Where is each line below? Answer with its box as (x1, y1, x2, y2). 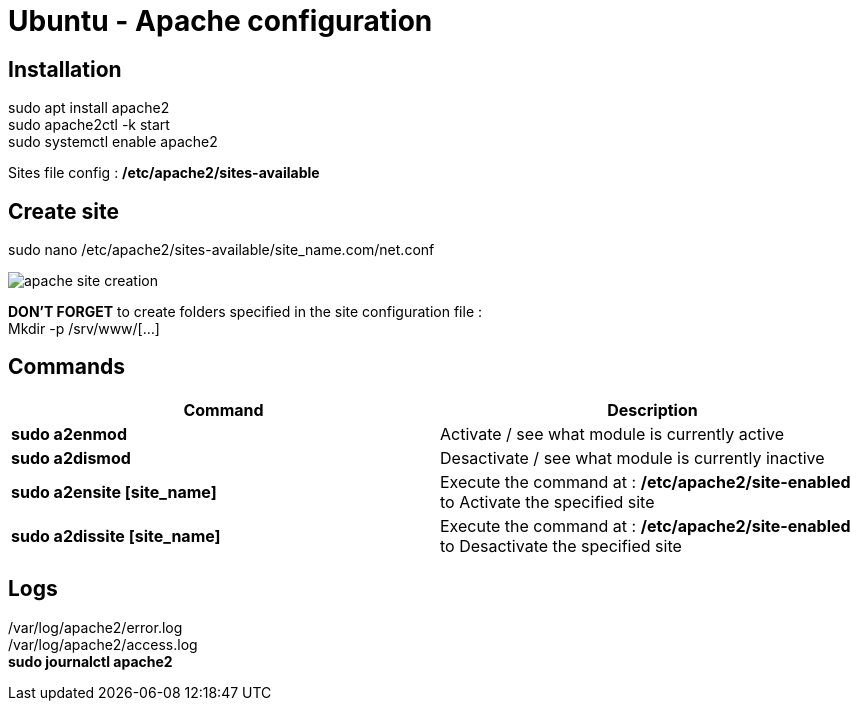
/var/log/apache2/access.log (8, 635, 198, 653)
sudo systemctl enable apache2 (8, 133, 218, 151)
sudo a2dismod (11, 447, 131, 468)
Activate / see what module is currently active (440, 423, 784, 444)
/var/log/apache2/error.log (8, 618, 183, 636)
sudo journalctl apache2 (8, 652, 173, 670)
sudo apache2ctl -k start (8, 116, 170, 134)
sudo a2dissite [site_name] (11, 525, 221, 546)
